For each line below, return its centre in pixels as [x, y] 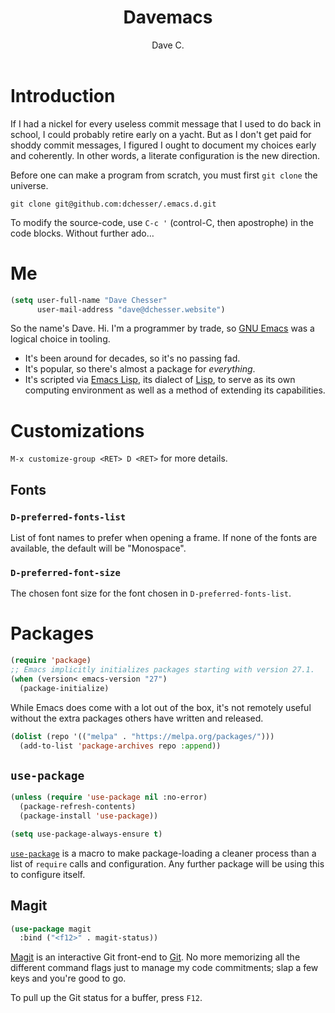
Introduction [63, 95]
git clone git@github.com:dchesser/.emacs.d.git [113, 204]
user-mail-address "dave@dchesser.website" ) [131, 309]
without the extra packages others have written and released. [137, 718]
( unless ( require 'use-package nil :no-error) [109, 797]
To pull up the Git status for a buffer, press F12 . [106, 998]
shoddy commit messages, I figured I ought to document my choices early [163, 145]
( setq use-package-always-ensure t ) [86, 834]
